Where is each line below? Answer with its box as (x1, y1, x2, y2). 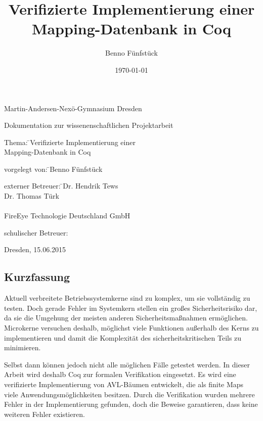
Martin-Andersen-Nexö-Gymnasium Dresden (4, 103, 142, 113)
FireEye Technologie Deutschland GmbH (4, 210, 130, 221)
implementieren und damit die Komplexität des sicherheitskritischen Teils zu (4, 332, 242, 343)
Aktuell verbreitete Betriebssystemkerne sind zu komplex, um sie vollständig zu (4, 293, 250, 303)
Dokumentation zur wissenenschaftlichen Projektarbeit (4, 120, 173, 130)
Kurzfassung (4, 269, 70, 285)
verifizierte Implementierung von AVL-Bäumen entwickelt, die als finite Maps (4, 379, 244, 389)
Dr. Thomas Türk (4, 191, 59, 201)
